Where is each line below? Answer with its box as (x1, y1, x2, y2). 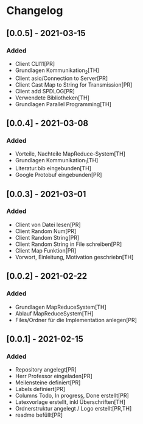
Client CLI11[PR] (15, 60, 55, 67)
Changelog (6, 4, 63, 18)
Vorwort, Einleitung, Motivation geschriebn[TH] (15, 253, 134, 261)
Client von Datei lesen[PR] (15, 221, 81, 228)
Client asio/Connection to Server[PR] (15, 74, 108, 82)
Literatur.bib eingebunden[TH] (15, 165, 91, 172)
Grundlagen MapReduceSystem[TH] (15, 303, 106, 311)
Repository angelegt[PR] (15, 366, 77, 373)
